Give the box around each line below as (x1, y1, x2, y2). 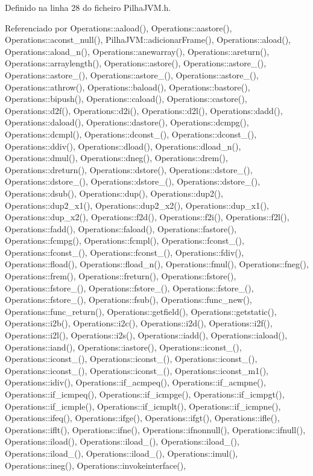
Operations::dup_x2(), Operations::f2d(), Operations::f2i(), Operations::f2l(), (5, 211, 289, 223)
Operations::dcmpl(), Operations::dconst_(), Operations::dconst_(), (5, 127, 257, 140)
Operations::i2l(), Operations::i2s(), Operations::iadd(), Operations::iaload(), (5, 329, 288, 341)
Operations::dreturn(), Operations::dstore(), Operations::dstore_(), (5, 163, 253, 176)
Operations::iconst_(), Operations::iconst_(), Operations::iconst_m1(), (5, 364, 268, 376)
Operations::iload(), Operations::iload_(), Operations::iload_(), (5, 435, 239, 448)
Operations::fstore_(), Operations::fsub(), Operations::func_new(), (5, 293, 252, 306)
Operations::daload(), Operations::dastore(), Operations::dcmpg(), (5, 116, 249, 129)
